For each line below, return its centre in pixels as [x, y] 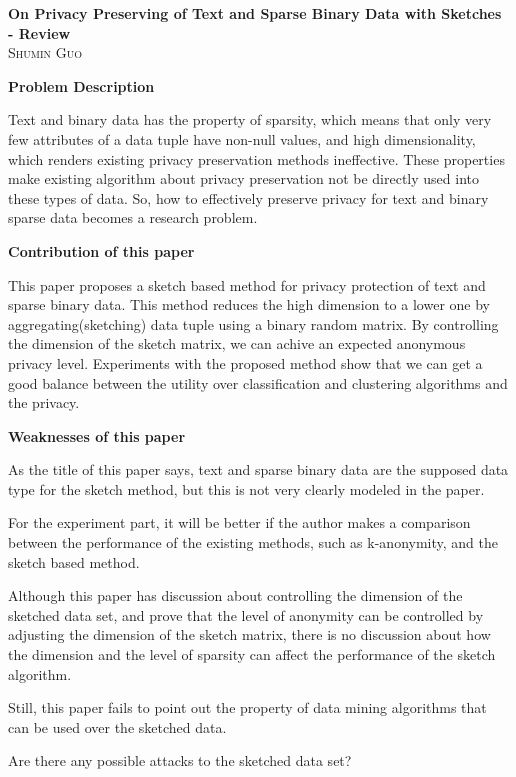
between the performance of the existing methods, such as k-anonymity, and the [253, 542]
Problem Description [81, 85]
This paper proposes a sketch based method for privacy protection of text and [247, 284]
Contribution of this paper [101, 250]
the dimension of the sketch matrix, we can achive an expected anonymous [237, 343]
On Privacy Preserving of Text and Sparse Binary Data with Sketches [255, 13]
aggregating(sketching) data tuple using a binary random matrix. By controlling [253, 323]
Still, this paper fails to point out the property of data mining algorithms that [247, 707]
